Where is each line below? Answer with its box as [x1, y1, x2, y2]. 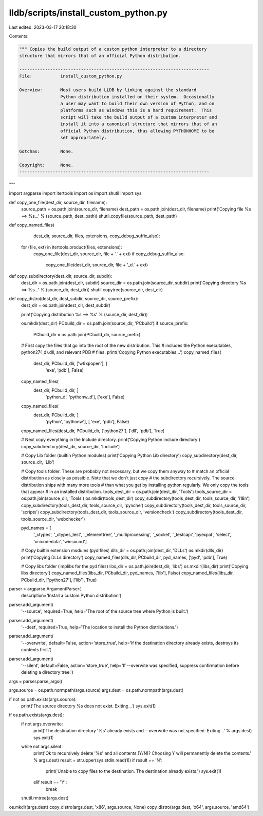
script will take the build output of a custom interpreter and [60, 114, 217, 120]
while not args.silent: [21, 743, 63, 749]
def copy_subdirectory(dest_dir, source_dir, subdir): [9, 273, 113, 279]
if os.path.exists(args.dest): [9, 712, 64, 718]
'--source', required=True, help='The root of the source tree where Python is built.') [21, 608, 188, 614]
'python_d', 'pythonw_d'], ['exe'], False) [45, 394, 125, 400]
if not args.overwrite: [21, 721, 63, 727]
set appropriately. [60, 135, 107, 140]
